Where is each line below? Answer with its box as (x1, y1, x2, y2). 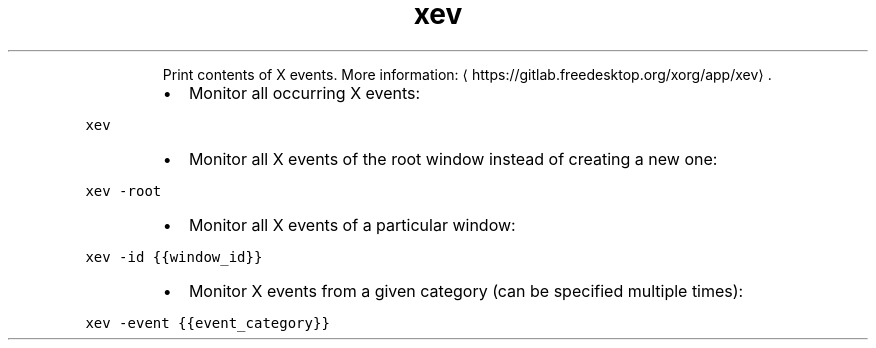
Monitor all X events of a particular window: (188, 214, 516, 235)
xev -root (85, 182, 162, 199)
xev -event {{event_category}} (85, 314, 330, 331)
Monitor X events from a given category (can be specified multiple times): (188, 280, 744, 301)
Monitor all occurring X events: (188, 82, 421, 103)
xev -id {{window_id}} (85, 248, 263, 265)
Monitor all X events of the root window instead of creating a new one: (188, 148, 718, 169)
